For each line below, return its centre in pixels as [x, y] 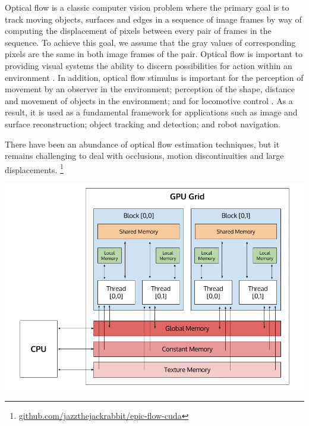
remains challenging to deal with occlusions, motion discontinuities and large [144, 156]
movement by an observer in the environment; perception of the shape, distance [150, 89]
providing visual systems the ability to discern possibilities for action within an [149, 65]
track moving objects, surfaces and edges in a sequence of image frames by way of [153, 19]
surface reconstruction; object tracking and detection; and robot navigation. [143, 123]
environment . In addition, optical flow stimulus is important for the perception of [154, 77]
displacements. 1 [34, 168]
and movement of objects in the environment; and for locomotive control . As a [149, 100]
